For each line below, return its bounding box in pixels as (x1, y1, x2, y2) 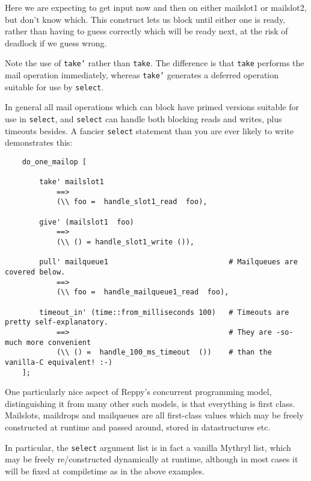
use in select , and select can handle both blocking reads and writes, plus (5, 112, 282, 125)
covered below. (5, 268, 66, 277)
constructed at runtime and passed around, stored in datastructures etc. (5, 421, 271, 433)
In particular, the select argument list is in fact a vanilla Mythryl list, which (5, 441, 291, 453)
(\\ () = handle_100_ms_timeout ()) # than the (56, 348, 272, 357)
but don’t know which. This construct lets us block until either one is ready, (5, 13, 286, 25)
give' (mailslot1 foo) (39, 217, 134, 226)
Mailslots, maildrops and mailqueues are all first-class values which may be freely (5, 409, 304, 421)
